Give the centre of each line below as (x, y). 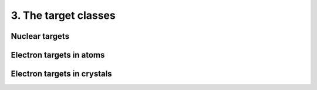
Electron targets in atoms (58, 55)
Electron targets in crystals (61, 74)
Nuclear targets (40, 36)
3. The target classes (63, 15)
